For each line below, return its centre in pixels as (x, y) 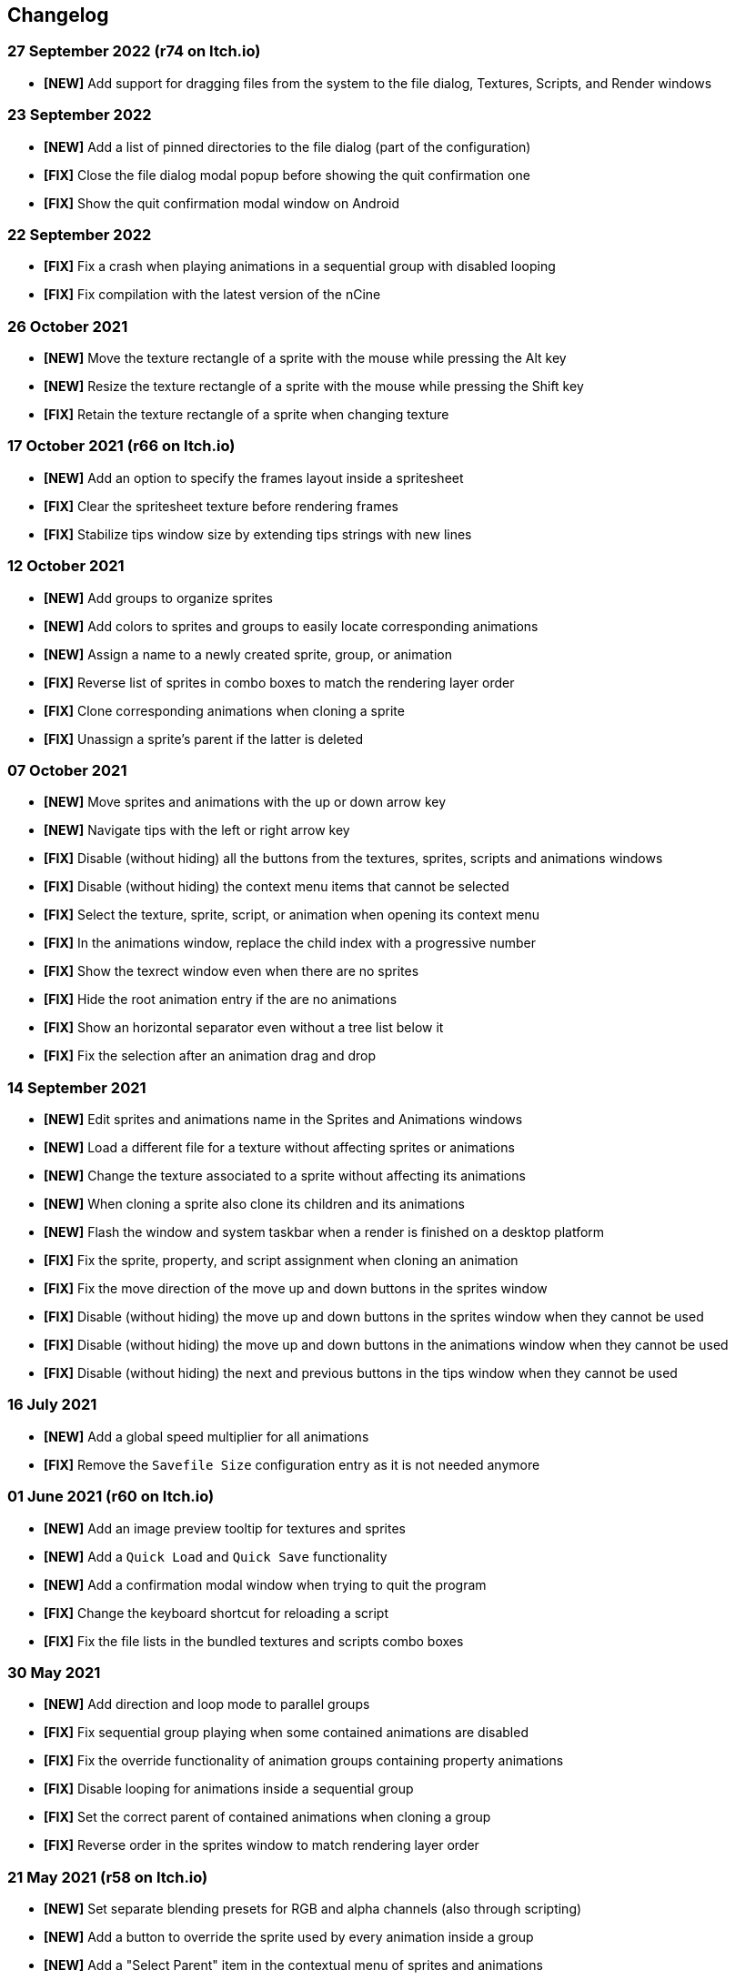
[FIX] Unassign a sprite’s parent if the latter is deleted (204, 739)
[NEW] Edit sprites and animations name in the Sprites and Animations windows (283, 1120)
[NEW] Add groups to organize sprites (158, 598)
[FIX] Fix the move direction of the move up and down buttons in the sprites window (296, 1289)
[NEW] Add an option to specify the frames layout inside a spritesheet (254, 477)
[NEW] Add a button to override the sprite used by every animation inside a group (289, 1937)
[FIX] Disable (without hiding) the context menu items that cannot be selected (277, 887)
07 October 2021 (67, 770)
